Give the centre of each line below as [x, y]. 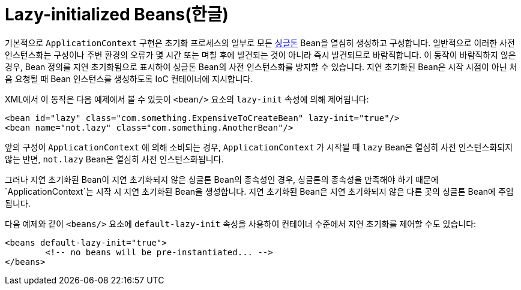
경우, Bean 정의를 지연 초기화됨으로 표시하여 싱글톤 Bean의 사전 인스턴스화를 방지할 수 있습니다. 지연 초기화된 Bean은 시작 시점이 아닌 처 [261, 67]
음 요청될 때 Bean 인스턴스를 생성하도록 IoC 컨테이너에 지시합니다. [129, 78]
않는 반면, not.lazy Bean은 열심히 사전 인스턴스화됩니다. [114, 159]
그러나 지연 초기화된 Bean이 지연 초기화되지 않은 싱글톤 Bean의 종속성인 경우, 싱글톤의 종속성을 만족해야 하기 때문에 [222, 179]
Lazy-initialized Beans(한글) [117, 14]
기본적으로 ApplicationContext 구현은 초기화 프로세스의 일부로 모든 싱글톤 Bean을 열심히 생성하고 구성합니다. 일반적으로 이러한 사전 [260, 43]
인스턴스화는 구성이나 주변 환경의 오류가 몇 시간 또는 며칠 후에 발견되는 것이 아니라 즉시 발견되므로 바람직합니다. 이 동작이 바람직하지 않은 [260, 55]
